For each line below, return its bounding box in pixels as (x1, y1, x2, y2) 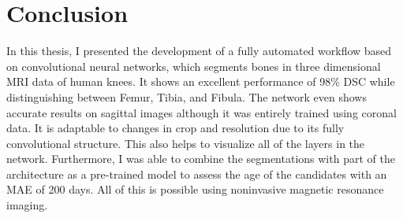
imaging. (6, 197, 48, 213)
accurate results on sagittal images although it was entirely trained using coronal (6, 104, 397, 120)
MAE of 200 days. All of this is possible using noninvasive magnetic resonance (6, 181, 384, 198)
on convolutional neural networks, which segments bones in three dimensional (6, 57, 381, 74)
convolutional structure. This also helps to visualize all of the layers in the (6, 135, 365, 151)
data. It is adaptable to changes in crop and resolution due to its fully (6, 120, 345, 136)
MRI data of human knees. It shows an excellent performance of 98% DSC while (6, 73, 395, 90)
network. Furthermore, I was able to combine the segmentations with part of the (6, 150, 395, 167)
